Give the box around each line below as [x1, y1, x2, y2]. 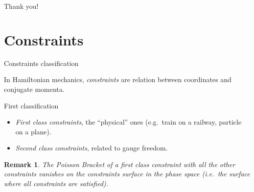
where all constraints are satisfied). [4, 178, 109, 189]
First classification [4, 100, 59, 110]
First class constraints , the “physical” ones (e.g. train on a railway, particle [15, 117, 242, 127]
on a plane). [15, 126, 51, 136]
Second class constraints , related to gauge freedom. [15, 143, 168, 153]
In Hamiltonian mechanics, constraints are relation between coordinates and [4, 74, 231, 85]
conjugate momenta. [4, 84, 65, 94]
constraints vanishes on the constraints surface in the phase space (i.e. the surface [4, 169, 250, 179]
